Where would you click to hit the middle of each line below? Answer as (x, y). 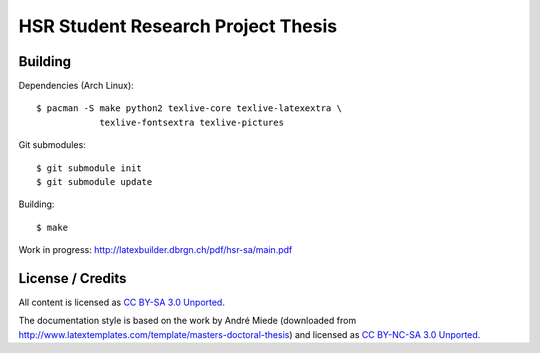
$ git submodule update (94, 182)
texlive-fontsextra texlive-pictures (192, 122)
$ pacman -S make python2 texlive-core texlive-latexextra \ (189, 108)
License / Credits (72, 278)
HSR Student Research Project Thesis (178, 26)
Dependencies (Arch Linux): (76, 86)
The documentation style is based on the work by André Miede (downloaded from (187, 321)
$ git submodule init (89, 168)
